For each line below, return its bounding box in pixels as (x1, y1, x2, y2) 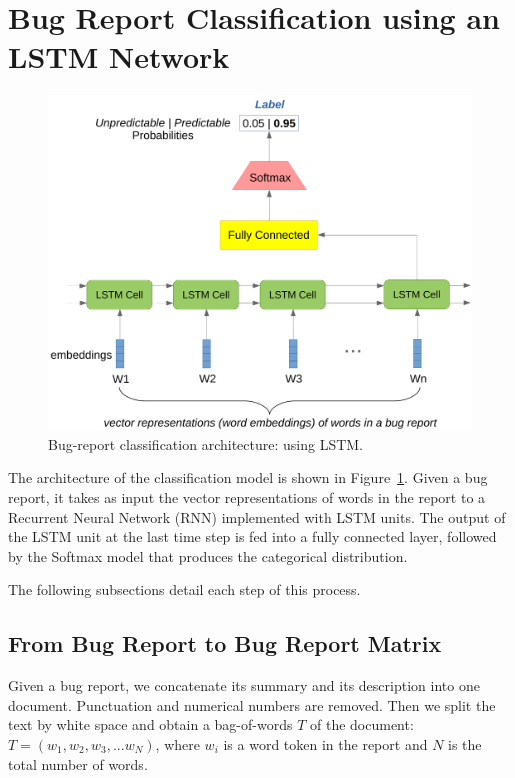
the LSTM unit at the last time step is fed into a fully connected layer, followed (8, 526, 497, 547)
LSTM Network (8, 36, 230, 77)
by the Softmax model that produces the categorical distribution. (8, 545, 408, 566)
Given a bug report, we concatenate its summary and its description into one (8, 675, 480, 696)
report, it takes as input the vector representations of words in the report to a (8, 487, 486, 508)
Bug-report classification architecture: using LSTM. (48, 433, 364, 454)
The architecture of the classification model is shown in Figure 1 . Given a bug (8, 467, 488, 488)
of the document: (309, 714, 414, 735)
